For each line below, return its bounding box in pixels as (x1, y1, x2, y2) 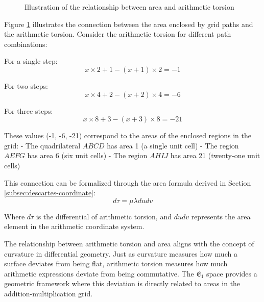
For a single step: (4, 56, 58, 66)
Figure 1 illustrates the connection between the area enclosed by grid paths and (4, 18, 253, 29)
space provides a (206, 268, 257, 279)
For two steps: (4, 80, 48, 91)
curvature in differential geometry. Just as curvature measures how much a (4, 248, 237, 259)
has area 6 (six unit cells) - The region (27, 150, 148, 161)
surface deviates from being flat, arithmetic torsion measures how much (4, 258, 228, 269)
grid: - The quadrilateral (4, 140, 81, 150)
